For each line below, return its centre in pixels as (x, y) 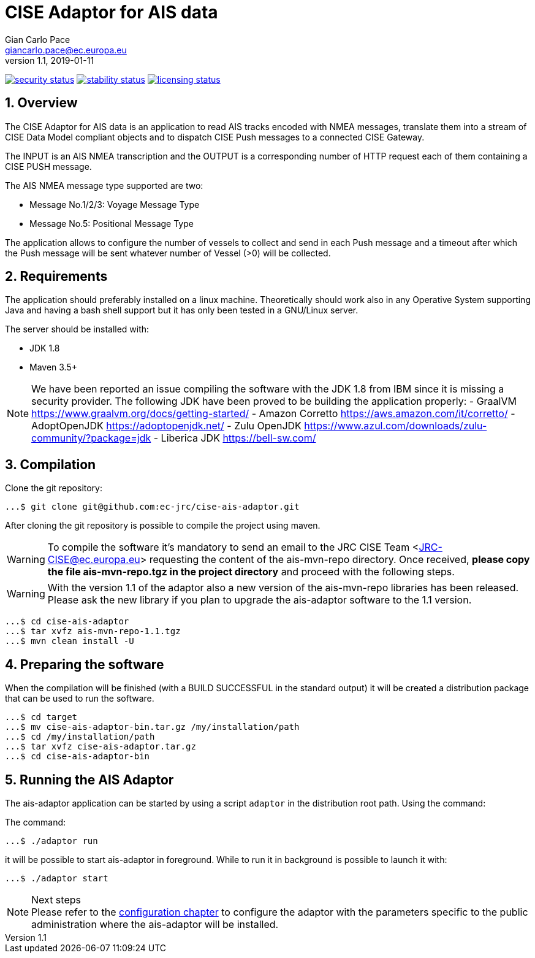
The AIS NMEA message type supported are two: (104, 185)
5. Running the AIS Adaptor (89, 780)
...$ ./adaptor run (51, 841)
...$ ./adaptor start (57, 878)
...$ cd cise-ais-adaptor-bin (78, 757)
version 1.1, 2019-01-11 (50, 60)
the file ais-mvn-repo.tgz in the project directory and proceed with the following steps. (251, 572)
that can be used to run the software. (80, 699)
